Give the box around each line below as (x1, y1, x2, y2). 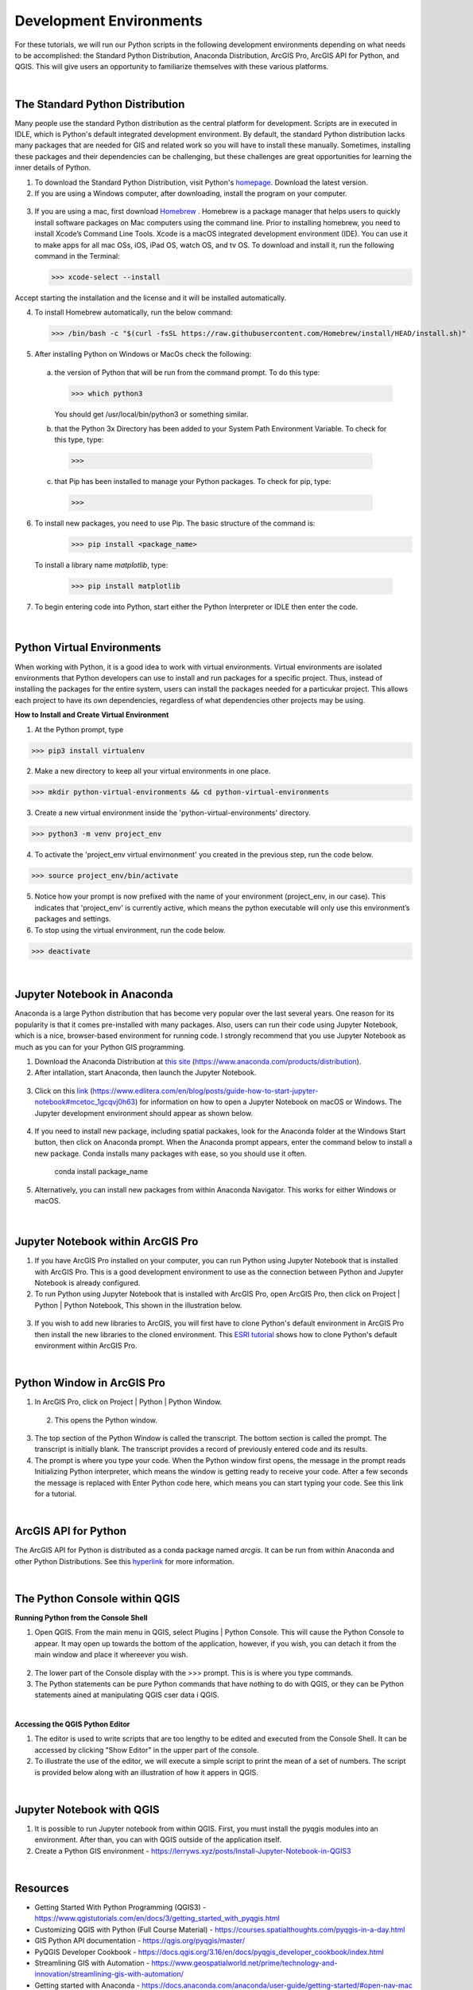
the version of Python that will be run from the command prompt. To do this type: (54, 367, 320, 377)
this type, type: (54, 435, 104, 445)
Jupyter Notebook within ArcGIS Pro (14, 1235, 199, 1249)
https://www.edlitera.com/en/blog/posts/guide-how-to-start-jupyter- (92, 1086, 319, 1095)
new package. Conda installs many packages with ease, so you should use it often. (34, 1149, 307, 1158)
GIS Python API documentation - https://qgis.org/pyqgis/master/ (34, 1936, 246, 1945)
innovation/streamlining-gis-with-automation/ (34, 1969, 184, 1979)
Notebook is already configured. (34, 1278, 141, 1287)
